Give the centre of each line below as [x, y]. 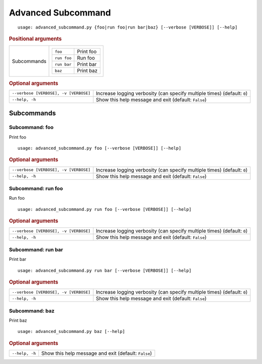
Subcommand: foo [31, 127]
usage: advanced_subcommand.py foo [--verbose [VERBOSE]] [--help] [99, 148]
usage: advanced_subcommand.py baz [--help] [72, 332]
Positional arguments [35, 39]
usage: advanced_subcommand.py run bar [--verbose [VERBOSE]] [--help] [105, 270]
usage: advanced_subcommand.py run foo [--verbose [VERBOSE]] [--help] [105, 209]
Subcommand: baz [32, 311]
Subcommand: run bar [36, 250]
